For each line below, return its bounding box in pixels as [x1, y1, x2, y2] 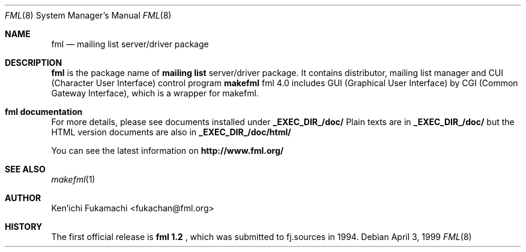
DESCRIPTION [5, 57, 62, 68]
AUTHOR [5, 193, 41, 203]
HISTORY [5, 221, 43, 232]
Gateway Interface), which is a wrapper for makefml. [51, 88, 259, 98]
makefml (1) [51, 174, 95, 184]
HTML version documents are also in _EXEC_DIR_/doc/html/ [51, 127, 291, 137]
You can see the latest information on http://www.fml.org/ [51, 145, 284, 156]
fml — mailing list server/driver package [51, 39, 209, 49]
